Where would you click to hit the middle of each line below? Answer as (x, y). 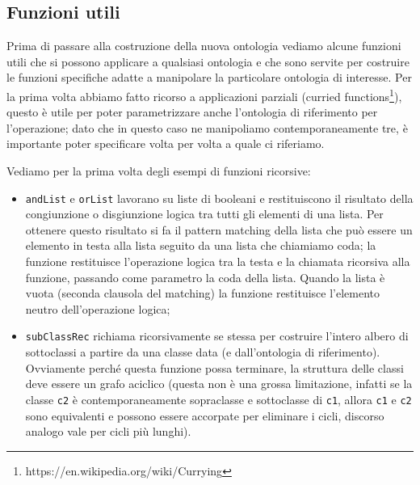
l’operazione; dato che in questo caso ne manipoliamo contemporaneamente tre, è (207, 127)
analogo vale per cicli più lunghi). (108, 431)
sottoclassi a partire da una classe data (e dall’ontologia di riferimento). (203, 352)
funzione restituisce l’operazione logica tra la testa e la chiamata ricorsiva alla (218, 261)
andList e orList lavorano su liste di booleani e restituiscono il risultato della (219, 198)
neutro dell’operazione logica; (98, 308)
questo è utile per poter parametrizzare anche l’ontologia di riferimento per (192, 112)
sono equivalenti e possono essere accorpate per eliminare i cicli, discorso (205, 415)
